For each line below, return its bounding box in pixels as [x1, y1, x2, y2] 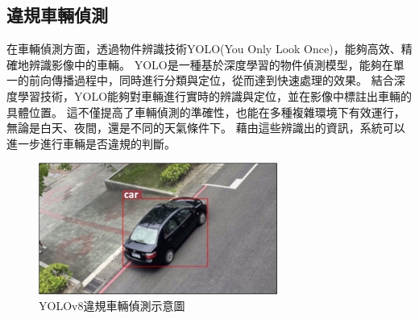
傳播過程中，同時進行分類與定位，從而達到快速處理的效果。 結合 [51, 72, 394, 89]
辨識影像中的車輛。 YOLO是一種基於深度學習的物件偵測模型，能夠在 [28, 56, 393, 72]
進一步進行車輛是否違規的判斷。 [6, 135, 176, 151]
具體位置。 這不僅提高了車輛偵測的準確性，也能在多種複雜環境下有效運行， [6, 103, 405, 120]
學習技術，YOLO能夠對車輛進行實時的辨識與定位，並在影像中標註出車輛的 [17, 87, 413, 104]
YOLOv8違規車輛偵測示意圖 [39, 297, 185, 314]
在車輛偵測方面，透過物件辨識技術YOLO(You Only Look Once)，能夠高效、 [6, 40, 401, 57]
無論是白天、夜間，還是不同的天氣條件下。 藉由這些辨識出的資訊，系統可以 [6, 119, 405, 136]
